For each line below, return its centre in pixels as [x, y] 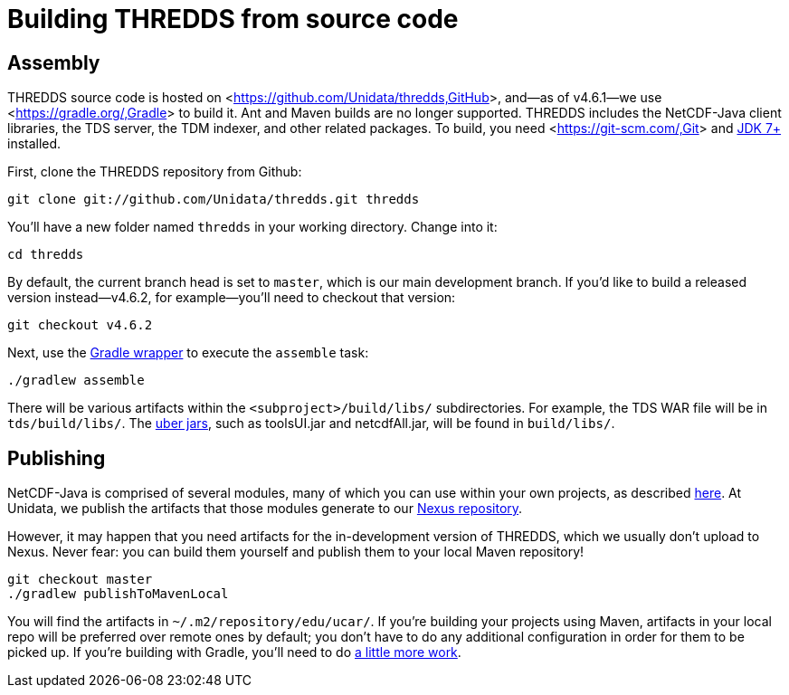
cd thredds [46, 255]
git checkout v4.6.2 [80, 325]
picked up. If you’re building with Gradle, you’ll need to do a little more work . [234, 652]
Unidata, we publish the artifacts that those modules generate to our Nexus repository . [265, 509]
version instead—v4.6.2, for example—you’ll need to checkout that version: [232, 298]
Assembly [54, 62]
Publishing [57, 458]
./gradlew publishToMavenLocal [118, 594]
